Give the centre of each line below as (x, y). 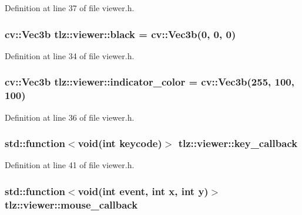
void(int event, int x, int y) (143, 191)
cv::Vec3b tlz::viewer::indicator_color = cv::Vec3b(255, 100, (150, 82)
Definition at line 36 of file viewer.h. (70, 117)
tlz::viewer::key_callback (238, 143)
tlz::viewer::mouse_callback (71, 204)
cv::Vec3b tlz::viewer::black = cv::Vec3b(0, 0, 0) (120, 34)
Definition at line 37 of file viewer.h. (70, 8)
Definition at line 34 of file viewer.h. (70, 55)
